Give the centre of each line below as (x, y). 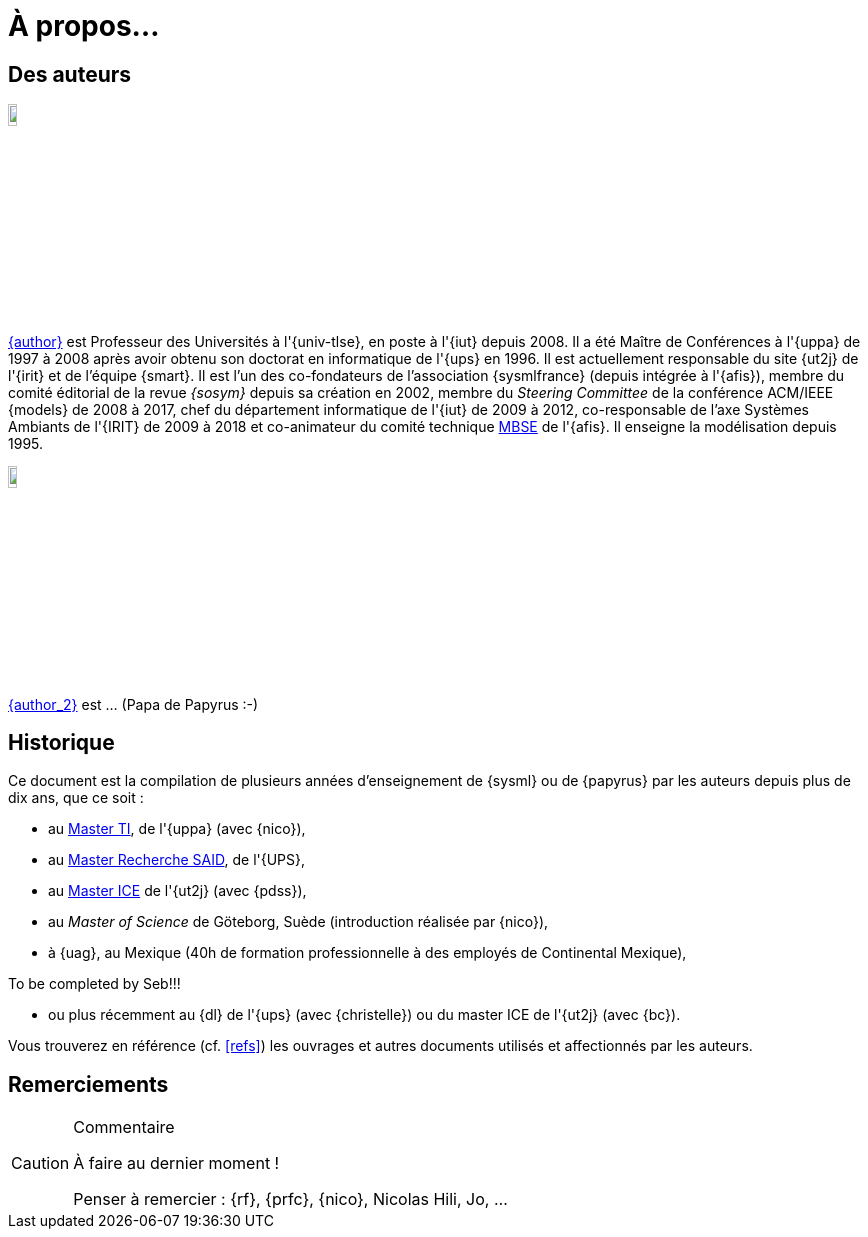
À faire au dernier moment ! (176, 1163)
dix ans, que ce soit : (76, 798)
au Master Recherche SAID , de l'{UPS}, (177, 860)
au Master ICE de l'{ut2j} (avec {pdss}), (177, 891)
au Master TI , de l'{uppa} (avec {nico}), (177, 829)
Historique (61, 742)
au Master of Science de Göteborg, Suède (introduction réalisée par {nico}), (298, 922)
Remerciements (88, 1084)
